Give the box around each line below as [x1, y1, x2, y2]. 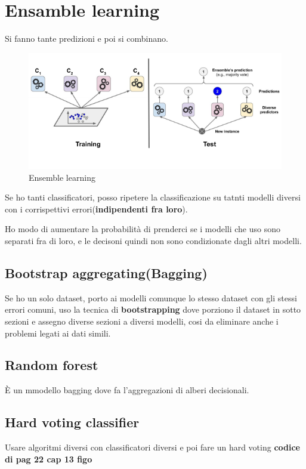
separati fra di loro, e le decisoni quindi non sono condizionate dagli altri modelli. [5, 234, 302, 246]
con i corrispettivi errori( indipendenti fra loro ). [5, 202, 188, 215]
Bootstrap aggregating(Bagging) [5, 263, 208, 282]
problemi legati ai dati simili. [5, 326, 111, 339]
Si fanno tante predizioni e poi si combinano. [5, 32, 168, 45]
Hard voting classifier [5, 413, 140, 431]
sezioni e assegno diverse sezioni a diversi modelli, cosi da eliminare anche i [5, 314, 279, 327]
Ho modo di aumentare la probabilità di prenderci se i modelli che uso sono [5, 223, 280, 235]
